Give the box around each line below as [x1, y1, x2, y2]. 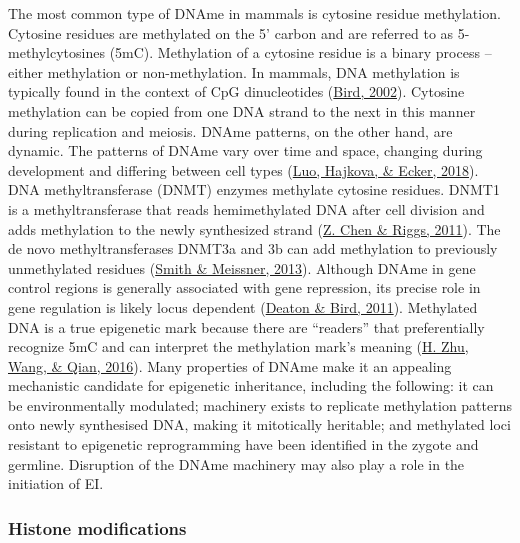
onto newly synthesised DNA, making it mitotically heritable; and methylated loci [8, 414, 511, 435]
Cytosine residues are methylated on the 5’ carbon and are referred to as [8, 22, 454, 43]
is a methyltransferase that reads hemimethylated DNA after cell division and [8, 198, 485, 219]
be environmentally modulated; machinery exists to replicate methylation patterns [8, 394, 513, 415]
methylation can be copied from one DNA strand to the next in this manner [8, 100, 476, 121]
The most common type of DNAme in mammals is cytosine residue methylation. [8, 3, 501, 23]
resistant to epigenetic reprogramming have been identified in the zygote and [8, 434, 479, 455]
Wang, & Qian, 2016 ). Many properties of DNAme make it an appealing [8, 355, 452, 376]
